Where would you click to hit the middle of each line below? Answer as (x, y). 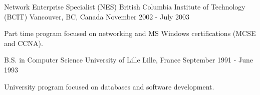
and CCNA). (24, 43)
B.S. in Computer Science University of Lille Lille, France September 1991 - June (129, 60)
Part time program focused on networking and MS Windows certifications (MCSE (130, 33)
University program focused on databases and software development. (109, 86)
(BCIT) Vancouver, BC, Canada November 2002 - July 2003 (97, 16)
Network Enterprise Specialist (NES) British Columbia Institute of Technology (125, 6)
